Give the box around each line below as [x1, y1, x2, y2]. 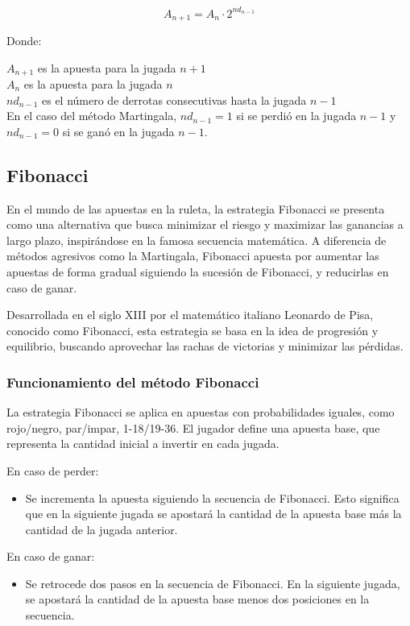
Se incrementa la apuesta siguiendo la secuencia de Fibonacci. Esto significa [25, 489, 400, 506]
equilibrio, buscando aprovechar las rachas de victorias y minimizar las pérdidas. [6, 338, 404, 354]
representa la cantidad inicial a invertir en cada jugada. [6, 435, 280, 452]
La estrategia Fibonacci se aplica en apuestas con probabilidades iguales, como [6, 404, 395, 421]
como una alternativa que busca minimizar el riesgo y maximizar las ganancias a [6, 216, 404, 233]
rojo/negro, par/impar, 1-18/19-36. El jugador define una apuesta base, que [6, 419, 380, 436]
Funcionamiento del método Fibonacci [6, 371, 259, 392]
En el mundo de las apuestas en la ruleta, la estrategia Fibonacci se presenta [6, 200, 385, 217]
